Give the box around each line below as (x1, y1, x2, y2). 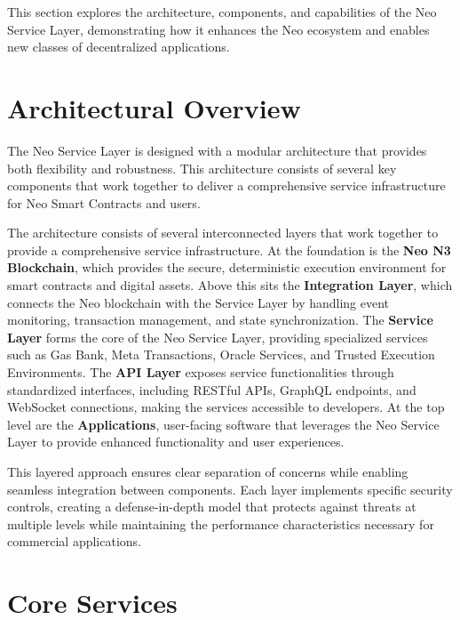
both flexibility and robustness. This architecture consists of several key (7, 158, 397, 177)
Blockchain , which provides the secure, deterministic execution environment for (7, 258, 447, 277)
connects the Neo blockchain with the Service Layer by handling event (7, 293, 390, 311)
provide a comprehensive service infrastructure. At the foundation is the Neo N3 (7, 240, 451, 259)
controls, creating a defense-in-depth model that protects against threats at (7, 497, 416, 516)
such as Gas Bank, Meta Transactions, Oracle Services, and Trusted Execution (7, 345, 435, 364)
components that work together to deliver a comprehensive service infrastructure (7, 176, 446, 195)
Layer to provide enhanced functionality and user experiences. (7, 432, 345, 451)
